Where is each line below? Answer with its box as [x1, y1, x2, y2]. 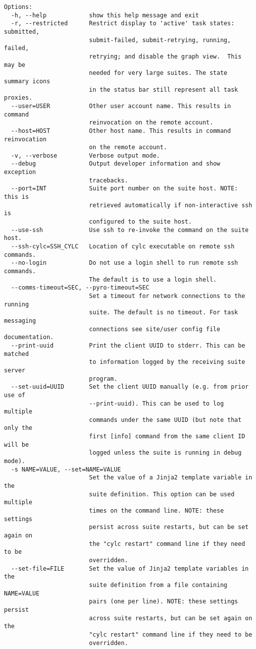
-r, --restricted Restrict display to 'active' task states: [11, 20, 235, 27]
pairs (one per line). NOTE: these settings [89, 598, 238, 605]
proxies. [4, 94, 33, 102]
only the [4, 424, 33, 432]
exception [4, 169, 36, 176]
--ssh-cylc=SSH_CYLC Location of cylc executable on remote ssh [11, 243, 235, 250]
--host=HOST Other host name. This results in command [11, 127, 231, 134]
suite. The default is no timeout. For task [89, 309, 238, 316]
